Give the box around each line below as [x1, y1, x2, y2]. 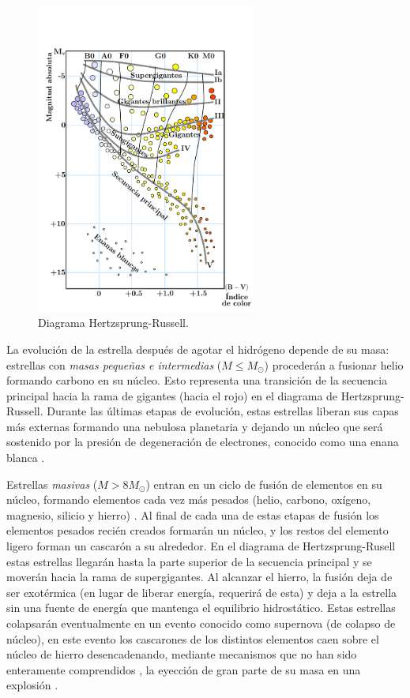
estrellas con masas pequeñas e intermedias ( [6, 356, 222, 373]
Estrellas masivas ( [6, 475, 98, 492]
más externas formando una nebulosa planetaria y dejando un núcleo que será [6, 418, 383, 434]
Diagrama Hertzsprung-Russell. [38, 314, 189, 331]
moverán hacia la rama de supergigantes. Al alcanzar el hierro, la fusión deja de [6, 569, 393, 585]
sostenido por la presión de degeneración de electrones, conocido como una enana [6, 433, 399, 450]
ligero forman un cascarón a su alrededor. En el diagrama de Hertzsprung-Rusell [6, 538, 396, 554]
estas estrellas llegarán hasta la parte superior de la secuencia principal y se [6, 553, 372, 569]
